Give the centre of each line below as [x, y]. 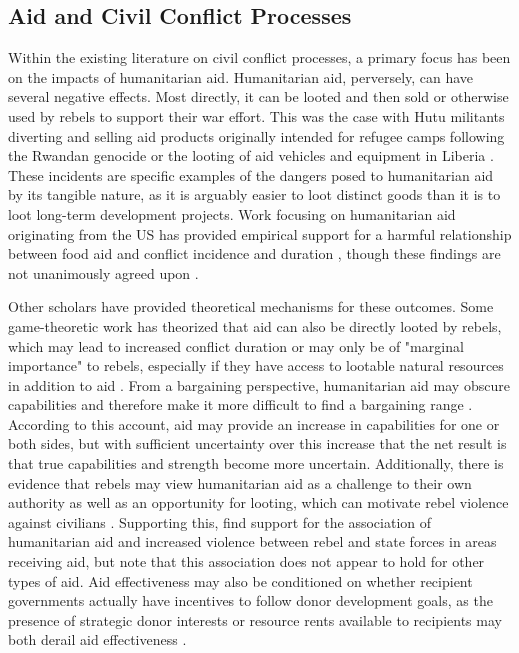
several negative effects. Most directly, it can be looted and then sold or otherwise [258, 96]
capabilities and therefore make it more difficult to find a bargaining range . [240, 404]
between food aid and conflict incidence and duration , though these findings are [254, 253]
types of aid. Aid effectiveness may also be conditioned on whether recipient [240, 580]
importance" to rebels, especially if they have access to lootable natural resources [256, 365]
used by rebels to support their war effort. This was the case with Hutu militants [256, 115]
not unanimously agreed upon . [103, 272]
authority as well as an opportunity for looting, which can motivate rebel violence [258, 502]
